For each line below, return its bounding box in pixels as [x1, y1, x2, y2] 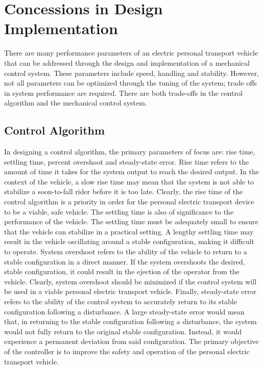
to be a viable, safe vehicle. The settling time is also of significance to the [4, 206, 234, 217]
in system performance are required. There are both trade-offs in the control [4, 87, 243, 98]
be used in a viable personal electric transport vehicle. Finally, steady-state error [4, 286, 256, 297]
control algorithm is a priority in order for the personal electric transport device [4, 196, 254, 207]
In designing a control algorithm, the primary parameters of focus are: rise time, [4, 146, 255, 157]
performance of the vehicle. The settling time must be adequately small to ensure [4, 216, 258, 227]
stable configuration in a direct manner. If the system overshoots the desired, [4, 256, 245, 267]
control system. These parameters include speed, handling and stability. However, [4, 67, 259, 78]
